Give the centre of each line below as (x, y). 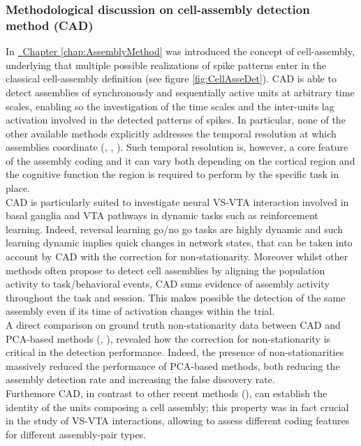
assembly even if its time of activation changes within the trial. (140, 311)
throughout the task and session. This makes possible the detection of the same (176, 297)
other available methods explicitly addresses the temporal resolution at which (171, 133)
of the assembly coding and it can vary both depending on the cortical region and (180, 160)
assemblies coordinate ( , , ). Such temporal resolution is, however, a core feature (177, 147)
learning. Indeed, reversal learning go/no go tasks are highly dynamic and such (175, 229)
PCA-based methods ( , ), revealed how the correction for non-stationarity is (168, 338)
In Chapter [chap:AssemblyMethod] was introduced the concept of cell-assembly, (180, 51)
